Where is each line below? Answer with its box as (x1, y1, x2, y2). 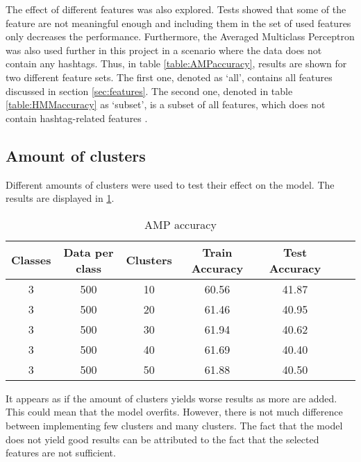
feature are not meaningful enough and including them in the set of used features (6, 15, 351, 30)
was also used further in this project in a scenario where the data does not (6, 42, 322, 57)
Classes (11, 252, 51, 268)
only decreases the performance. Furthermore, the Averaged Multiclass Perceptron (6, 29, 355, 44)
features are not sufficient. (6, 445, 116, 460)
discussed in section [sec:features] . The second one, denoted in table (6, 83, 293, 98)
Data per (63, 243, 114, 260)
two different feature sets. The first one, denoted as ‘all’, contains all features (6, 69, 333, 84)
